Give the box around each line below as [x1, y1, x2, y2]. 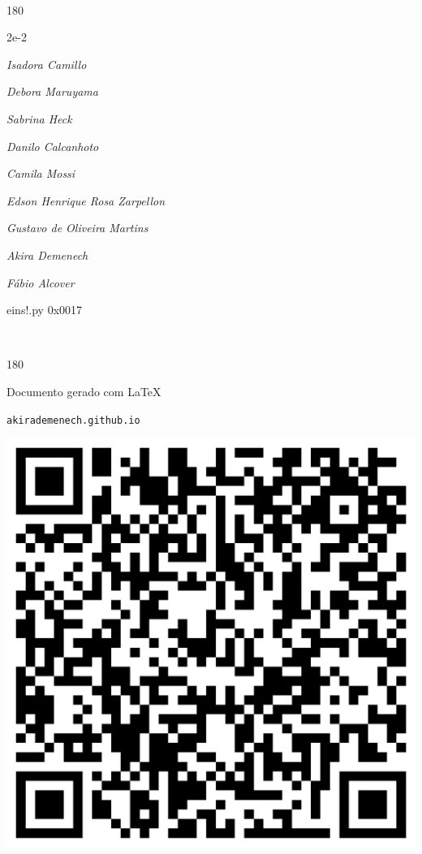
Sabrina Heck [6, 110, 72, 127]
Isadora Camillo [6, 55, 87, 72]
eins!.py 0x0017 [6, 301, 83, 318]
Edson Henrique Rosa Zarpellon [6, 192, 166, 209]
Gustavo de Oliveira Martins [6, 219, 149, 236]
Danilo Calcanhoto [6, 137, 99, 154]
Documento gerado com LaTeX [6, 382, 161, 399]
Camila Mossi [6, 165, 75, 182]
